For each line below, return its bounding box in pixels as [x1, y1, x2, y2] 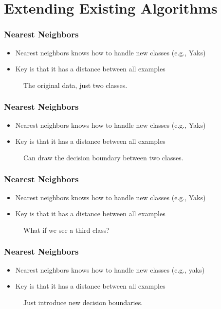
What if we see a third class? [23, 224, 110, 235]
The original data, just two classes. [23, 80, 128, 90]
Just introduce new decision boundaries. [23, 297, 143, 307]
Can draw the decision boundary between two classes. [23, 152, 184, 162]
